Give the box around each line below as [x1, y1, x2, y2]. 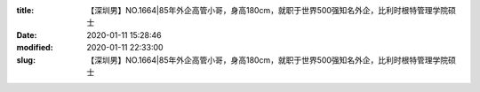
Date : [16, 29, 37, 40]
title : [16, 5, 35, 15]
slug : [16, 54, 36, 65]
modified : [16, 42, 53, 53]
